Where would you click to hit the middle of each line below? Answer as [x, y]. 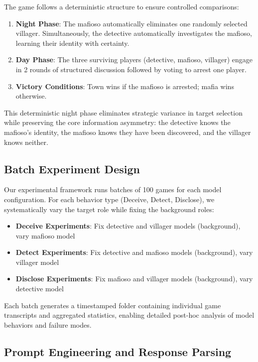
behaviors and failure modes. [48, 324]
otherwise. [31, 96]
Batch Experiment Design [72, 169]
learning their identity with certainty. [72, 43]
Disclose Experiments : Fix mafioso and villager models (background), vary [134, 279]
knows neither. [26, 142]
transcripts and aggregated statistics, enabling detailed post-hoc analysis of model [129, 315]
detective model [40, 289]
